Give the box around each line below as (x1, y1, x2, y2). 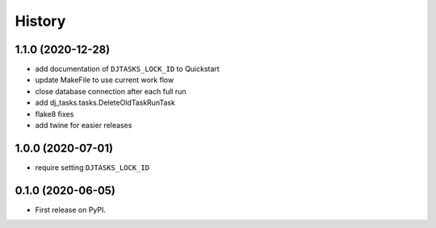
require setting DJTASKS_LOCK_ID (35, 162, 149, 172)
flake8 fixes (35, 109, 74, 118)
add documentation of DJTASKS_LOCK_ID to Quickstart (35, 64, 220, 74)
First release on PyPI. (35, 205, 107, 214)
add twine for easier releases (35, 121, 132, 131)
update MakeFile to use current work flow (35, 75, 174, 85)
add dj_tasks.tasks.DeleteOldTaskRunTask (35, 97, 175, 108)
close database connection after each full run (35, 86, 187, 96)
